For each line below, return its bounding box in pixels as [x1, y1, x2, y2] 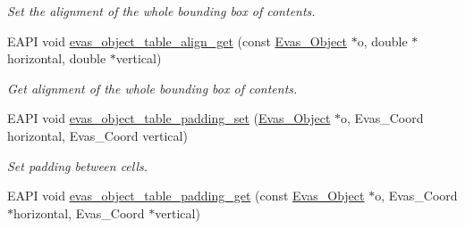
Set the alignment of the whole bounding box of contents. [7, 2, 316, 20]
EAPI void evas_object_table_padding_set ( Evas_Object [7, 109, 331, 127]
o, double [357, 31, 408, 50]
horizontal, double [7, 49, 106, 68]
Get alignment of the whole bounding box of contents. [7, 78, 298, 97]
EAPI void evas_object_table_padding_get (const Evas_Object [7, 186, 365, 205]
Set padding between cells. [7, 156, 148, 175]
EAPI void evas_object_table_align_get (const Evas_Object [7, 31, 347, 50]
